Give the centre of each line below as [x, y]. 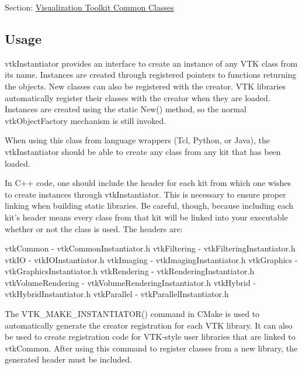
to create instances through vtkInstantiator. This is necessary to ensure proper [145, 194]
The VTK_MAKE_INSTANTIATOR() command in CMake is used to [132, 314]
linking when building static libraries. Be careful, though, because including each [149, 206]
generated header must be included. [68, 359]
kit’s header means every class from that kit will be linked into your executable [146, 217]
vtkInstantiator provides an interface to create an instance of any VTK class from [151, 63]
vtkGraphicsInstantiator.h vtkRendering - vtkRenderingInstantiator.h [130, 271]
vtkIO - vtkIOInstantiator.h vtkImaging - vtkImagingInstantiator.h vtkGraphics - [151, 259]
